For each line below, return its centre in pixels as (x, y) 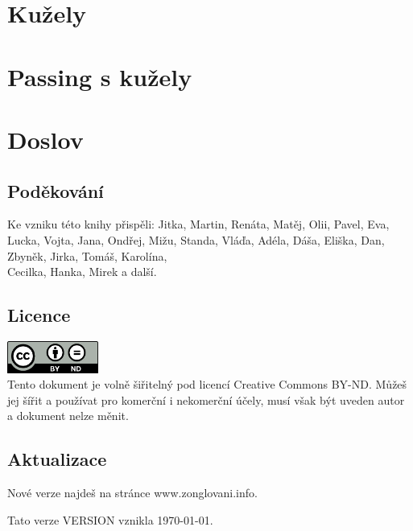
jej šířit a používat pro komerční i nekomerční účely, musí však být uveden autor (206, 399)
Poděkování (56, 190)
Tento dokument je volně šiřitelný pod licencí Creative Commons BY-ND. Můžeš (207, 384)
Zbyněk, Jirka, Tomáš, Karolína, (87, 255)
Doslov (45, 139)
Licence (39, 315)
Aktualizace (57, 459)
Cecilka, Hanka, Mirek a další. (82, 272)
